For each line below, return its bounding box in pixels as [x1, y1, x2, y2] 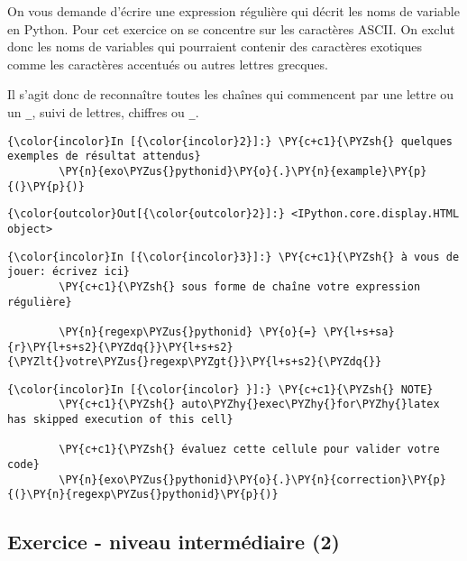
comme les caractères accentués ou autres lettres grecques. [7, 54, 328, 73]
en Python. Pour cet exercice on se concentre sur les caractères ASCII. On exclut [7, 19, 455, 38]
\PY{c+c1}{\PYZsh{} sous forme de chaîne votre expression [59, 280, 421, 293]
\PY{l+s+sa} [323, 325, 395, 338]
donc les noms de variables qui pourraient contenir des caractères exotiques [7, 37, 422, 56]
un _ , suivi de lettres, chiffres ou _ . [7, 102, 199, 121]
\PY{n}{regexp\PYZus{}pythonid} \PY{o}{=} [59, 325, 317, 338]
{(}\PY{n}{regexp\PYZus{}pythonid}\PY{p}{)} [7, 488, 279, 501]
